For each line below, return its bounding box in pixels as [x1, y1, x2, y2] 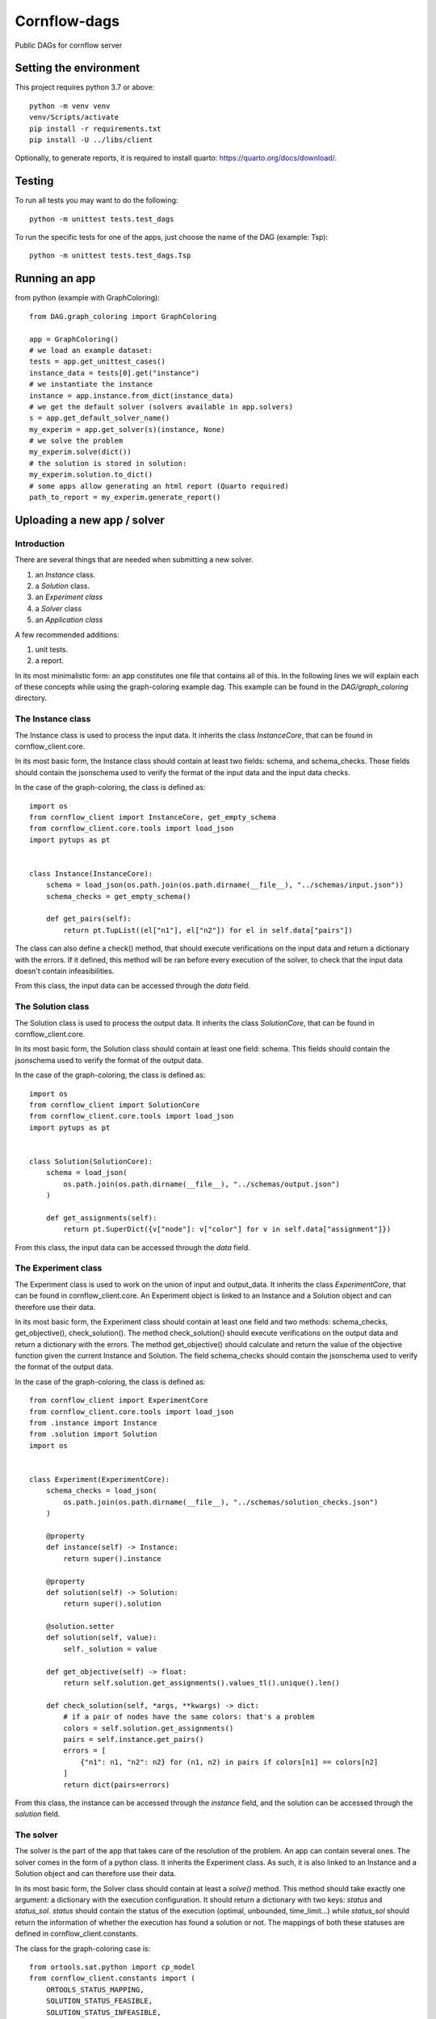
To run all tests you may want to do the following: [15, 195, 178, 205]
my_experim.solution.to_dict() [29, 470, 153, 480]
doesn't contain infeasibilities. [15, 966, 115, 976]
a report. [35, 656, 65, 665]
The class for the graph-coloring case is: [15, 1943, 151, 1954]
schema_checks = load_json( [45, 1486, 157, 1496]
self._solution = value [63, 1644, 157, 1653]
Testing [15, 174, 54, 188]
